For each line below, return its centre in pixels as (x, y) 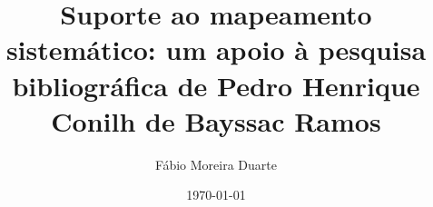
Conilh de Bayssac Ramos (216, 120)
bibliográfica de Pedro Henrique (216, 85)
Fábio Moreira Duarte (216, 164)
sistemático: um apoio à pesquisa (216, 49)
